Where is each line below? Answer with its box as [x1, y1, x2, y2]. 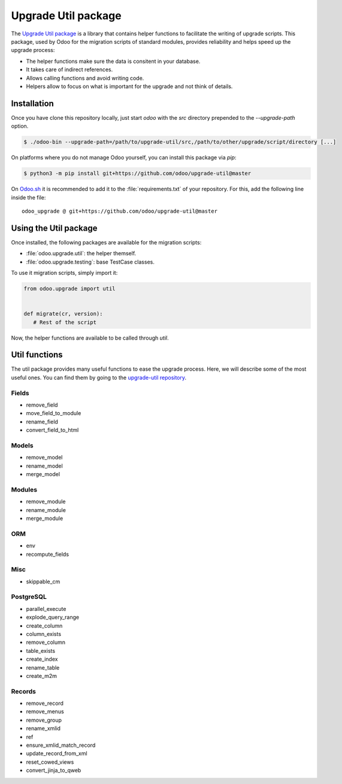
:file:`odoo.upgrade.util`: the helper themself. [26, 250, 137, 257]
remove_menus [26, 708, 64, 715]
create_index [26, 656, 58, 663]
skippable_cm [26, 578, 60, 585]
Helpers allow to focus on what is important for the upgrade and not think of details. [26, 83, 233, 90]
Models [11, 441, 34, 449]
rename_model [26, 462, 63, 470]
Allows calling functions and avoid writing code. [26, 74, 144, 81]
